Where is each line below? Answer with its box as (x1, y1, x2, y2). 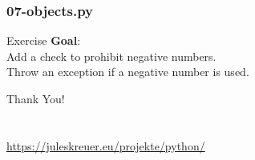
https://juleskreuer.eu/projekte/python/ (6, 137, 205, 154)
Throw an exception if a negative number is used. (6, 63, 249, 80)
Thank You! (6, 90, 65, 106)
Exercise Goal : (6, 32, 81, 49)
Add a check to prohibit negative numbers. (6, 47, 217, 64)
